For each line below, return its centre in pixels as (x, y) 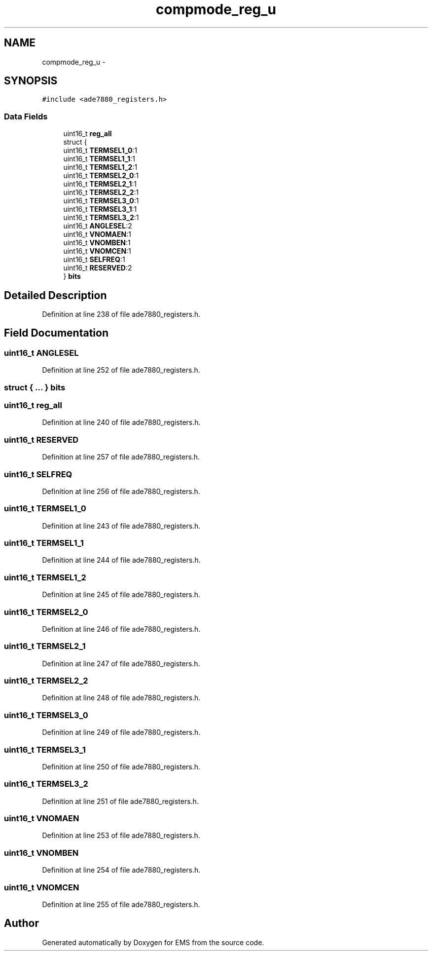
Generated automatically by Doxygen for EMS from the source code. (153, 942)
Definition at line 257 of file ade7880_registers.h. (121, 457)
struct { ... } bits (35, 387)
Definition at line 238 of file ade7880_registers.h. (121, 314)
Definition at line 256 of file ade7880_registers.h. (121, 491)
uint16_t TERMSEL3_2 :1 (101, 218)
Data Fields (26, 116)
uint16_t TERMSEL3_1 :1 (100, 209)
